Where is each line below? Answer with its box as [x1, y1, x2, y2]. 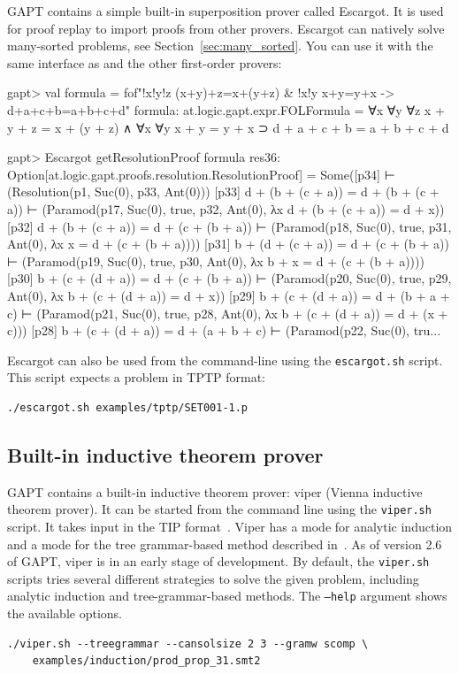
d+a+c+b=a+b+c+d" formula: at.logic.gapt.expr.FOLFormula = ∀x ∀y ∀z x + [7, 100, 445, 119]
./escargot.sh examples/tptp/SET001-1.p [7, 401, 249, 414]
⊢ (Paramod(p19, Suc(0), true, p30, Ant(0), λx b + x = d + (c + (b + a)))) [7, 251, 425, 270]
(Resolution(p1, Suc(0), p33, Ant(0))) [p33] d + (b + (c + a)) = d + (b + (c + [7, 182, 440, 201]
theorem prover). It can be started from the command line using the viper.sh [7, 500, 432, 518]
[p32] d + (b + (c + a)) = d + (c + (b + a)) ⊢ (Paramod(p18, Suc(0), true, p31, [7, 217, 452, 235]
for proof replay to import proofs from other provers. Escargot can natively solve [7, 19, 445, 37]
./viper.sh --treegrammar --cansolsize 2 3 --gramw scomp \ [7, 637, 369, 650]
